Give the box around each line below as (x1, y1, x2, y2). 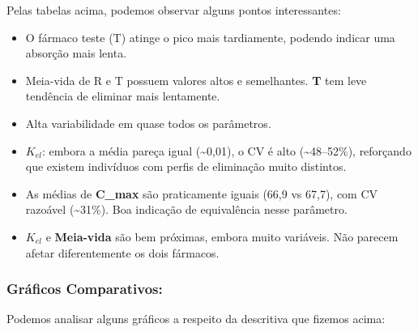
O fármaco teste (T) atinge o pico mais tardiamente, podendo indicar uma (25, 28, 395, 45)
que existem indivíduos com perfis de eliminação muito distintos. (25, 158, 347, 175)
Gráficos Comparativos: (6, 279, 163, 299)
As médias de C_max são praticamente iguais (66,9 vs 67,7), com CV (25, 185, 378, 202)
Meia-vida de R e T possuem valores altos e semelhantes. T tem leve (25, 71, 367, 88)
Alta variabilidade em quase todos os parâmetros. (25, 114, 271, 131)
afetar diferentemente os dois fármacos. (25, 244, 220, 261)
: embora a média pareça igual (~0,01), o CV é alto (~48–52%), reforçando (41, 142, 412, 159)
